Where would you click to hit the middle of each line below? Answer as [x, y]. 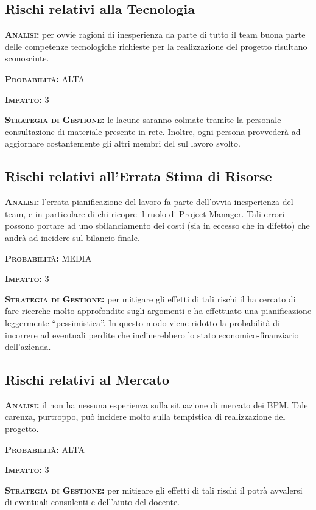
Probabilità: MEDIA [48, 258]
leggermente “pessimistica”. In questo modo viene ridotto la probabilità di [142, 322]
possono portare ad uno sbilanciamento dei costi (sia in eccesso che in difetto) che [157, 225]
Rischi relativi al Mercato [87, 379]
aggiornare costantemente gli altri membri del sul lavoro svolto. [123, 143]
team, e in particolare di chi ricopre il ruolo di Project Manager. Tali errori [145, 213]
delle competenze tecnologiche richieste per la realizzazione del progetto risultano [156, 46]
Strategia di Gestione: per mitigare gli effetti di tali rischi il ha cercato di [150, 299]
